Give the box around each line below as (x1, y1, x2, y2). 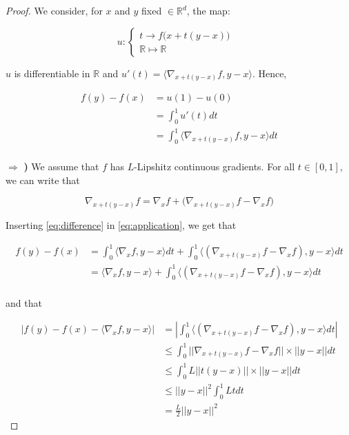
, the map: (186, 3, 230, 17)
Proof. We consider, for (6, 3, 103, 17)
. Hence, (252, 65, 287, 80)
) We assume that (23, 159, 99, 174)
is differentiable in (14, 65, 90, 80)
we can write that (6, 172, 80, 187)
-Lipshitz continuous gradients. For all (134, 159, 295, 174)
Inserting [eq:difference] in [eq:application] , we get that (6, 218, 237, 232)
